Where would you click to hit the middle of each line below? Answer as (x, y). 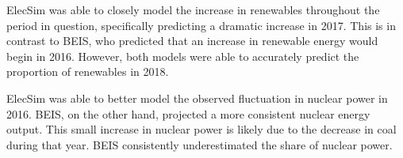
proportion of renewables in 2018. (88, 71)
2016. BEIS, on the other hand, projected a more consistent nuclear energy (188, 113)
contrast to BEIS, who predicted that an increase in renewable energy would (192, 41)
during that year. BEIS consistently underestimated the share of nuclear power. (200, 144)
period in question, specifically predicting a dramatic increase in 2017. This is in (201, 25)
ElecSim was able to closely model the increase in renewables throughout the (193, 9)
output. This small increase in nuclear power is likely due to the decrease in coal (201, 129)
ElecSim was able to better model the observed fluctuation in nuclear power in (197, 98)
